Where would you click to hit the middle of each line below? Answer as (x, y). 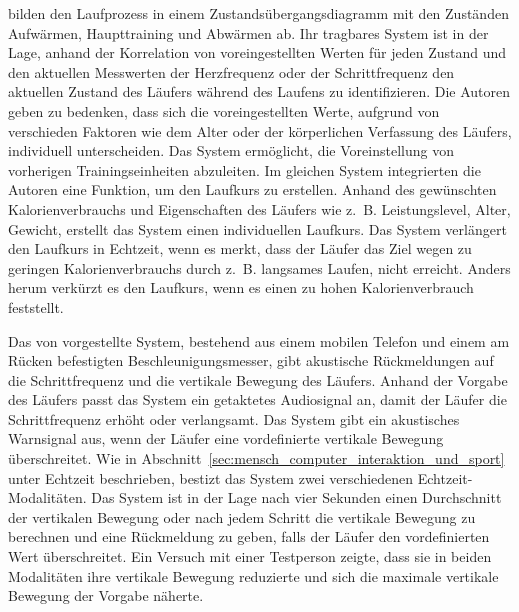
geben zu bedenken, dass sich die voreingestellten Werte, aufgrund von (224, 110)
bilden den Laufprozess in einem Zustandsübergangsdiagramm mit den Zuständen (258, 13)
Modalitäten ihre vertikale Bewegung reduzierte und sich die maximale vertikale (253, 575)
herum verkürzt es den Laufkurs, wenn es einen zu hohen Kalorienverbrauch (241, 287)
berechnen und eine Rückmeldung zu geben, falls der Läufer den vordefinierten (249, 536)
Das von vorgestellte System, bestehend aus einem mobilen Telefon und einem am (259, 340)
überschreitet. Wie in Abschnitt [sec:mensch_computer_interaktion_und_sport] (256, 458)
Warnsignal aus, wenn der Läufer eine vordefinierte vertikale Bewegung (226, 438)
